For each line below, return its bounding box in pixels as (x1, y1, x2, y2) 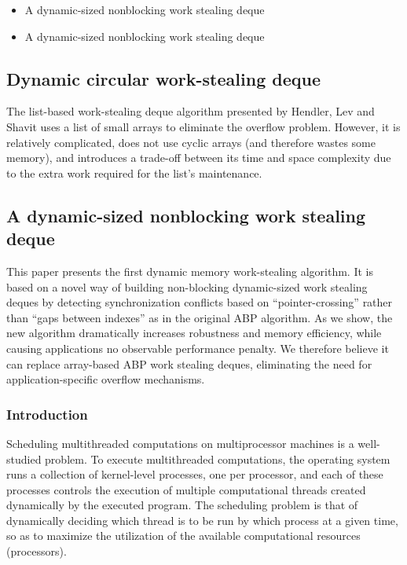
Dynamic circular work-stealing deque (6, 66, 321, 90)
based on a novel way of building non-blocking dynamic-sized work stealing (6, 278, 368, 295)
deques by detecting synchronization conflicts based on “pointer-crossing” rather (6, 294, 393, 310)
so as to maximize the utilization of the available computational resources (6, 527, 361, 544)
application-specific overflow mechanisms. (6, 371, 205, 387)
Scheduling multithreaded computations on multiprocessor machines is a (6, 435, 354, 451)
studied (6, 450, 42, 467)
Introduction (6, 404, 88, 424)
